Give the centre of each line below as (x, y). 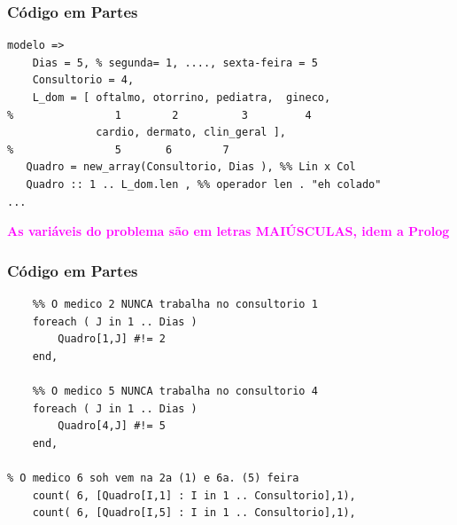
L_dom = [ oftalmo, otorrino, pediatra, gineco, (182, 98)
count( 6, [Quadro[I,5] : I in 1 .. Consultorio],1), (194, 513)
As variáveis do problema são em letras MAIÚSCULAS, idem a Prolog (228, 231)
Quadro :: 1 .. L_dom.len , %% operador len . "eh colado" (204, 184)
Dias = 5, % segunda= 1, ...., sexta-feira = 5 (175, 63)
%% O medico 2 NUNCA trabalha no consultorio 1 (175, 304)
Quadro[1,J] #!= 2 (112, 339)
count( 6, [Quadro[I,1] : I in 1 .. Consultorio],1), (194, 495)
